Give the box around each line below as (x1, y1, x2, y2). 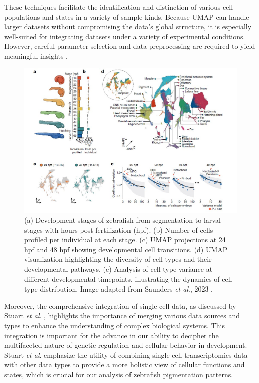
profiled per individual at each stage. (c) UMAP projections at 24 (24, 234, 226, 245)
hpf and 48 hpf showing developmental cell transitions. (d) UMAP (24, 244, 228, 254)
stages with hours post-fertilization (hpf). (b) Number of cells (24, 224, 213, 235)
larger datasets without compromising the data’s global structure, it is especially (4, 21, 252, 32)
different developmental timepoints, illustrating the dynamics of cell (24, 273, 232, 284)
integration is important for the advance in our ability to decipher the (4, 330, 219, 340)
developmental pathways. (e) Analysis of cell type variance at (24, 264, 213, 274)
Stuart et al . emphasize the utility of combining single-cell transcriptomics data (4, 349, 248, 360)
